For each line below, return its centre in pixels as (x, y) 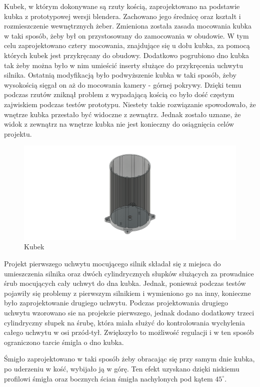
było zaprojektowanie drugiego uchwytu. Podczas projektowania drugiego (116, 303)
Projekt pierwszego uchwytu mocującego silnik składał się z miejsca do (112, 264)
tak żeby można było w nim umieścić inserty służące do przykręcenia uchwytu (123, 65)
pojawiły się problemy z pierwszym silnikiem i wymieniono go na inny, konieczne (127, 293)
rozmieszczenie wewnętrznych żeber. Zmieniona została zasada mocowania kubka (128, 26)
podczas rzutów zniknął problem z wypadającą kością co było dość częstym (119, 94)
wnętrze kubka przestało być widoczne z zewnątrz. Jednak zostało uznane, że (122, 114)
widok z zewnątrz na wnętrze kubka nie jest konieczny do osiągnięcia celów (119, 124)
